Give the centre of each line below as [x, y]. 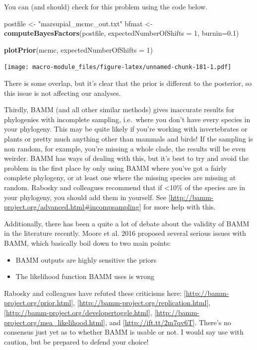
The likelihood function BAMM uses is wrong [85, 276]
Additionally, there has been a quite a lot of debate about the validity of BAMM [127, 223]
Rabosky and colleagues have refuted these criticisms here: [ [95, 293]
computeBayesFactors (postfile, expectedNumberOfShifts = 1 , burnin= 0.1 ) [122, 33]
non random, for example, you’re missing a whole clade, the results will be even [125, 148]
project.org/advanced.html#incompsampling [72, 207]
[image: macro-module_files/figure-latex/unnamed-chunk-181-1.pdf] [118, 67]
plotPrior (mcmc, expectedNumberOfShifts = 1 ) [78, 49]
